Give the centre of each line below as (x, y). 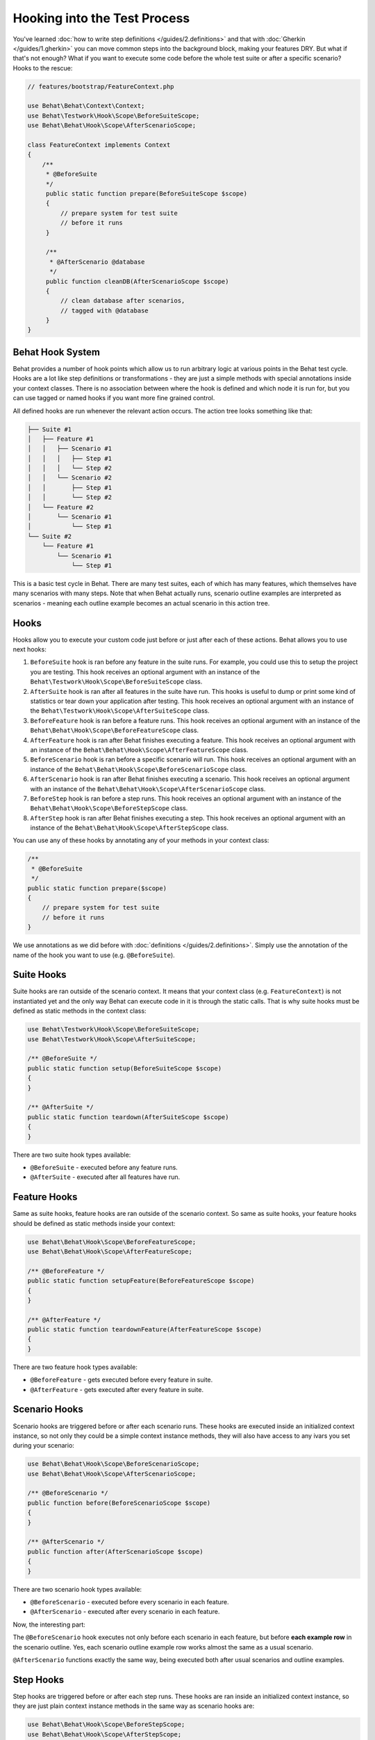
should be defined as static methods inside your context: (94, 1223)
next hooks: (30, 649)
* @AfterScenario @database (97, 262)
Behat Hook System (57, 352)
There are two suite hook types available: (72, 1155)
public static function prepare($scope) (97, 888)
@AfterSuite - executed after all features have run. (105, 1177)
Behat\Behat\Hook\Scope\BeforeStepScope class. (109, 808)
